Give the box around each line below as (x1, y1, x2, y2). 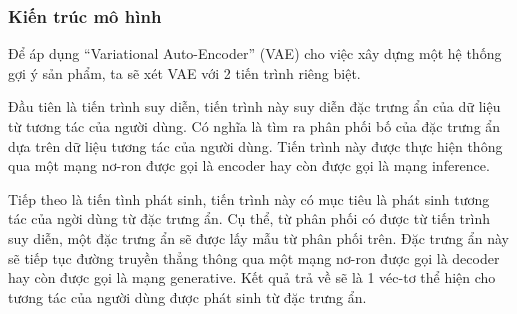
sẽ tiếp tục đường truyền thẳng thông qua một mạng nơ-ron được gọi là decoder (8, 247, 500, 268)
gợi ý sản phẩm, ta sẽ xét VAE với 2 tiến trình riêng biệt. (8, 62, 361, 83)
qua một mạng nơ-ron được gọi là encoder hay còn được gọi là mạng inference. (8, 155, 490, 176)
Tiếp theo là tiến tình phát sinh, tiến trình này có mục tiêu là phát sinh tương (8, 188, 490, 209)
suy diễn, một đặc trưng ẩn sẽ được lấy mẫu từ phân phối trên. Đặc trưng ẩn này (8, 227, 510, 248)
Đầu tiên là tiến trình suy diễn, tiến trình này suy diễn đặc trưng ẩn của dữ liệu (8, 96, 501, 117)
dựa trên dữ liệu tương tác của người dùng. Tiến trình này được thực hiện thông (8, 135, 503, 156)
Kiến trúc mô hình (8, 3, 162, 28)
